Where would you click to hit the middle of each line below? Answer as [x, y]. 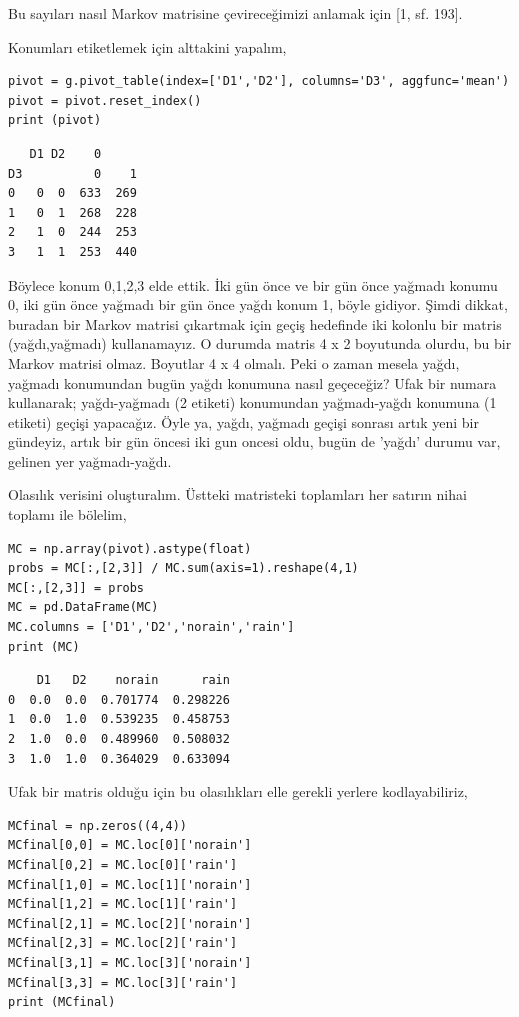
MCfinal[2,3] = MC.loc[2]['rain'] [123, 943]
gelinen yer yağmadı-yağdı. [90, 460]
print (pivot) [55, 120]
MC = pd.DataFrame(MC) [83, 607]
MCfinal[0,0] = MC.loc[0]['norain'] [130, 845]
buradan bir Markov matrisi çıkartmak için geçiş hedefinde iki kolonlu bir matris [255, 323]
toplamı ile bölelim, [67, 514]
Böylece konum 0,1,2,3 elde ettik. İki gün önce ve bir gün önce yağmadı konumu [253, 284]
